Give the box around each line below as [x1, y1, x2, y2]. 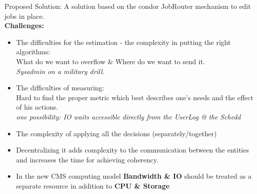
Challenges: [4, 20, 44, 31]
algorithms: [16, 46, 50, 57]
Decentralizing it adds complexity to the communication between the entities [16, 145, 249, 155]
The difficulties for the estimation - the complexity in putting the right [16, 37, 231, 47]
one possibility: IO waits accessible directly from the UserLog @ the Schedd [16, 111, 241, 121]
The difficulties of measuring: [16, 82, 104, 93]
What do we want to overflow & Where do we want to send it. [16, 56, 205, 66]
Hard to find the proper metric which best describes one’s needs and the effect [16, 92, 254, 102]
